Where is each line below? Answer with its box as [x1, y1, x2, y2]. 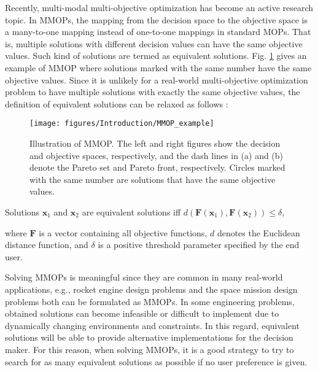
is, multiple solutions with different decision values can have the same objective [5, 37, 303, 50]
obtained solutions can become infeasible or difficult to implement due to [5, 307, 279, 320]
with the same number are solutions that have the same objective [29, 172, 276, 185]
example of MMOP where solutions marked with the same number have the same [5, 61, 312, 74]
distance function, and [5, 238, 88, 251]
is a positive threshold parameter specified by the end [98, 238, 300, 251]
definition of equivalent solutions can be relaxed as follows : [5, 97, 228, 110]
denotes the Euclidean [217, 226, 300, 239]
